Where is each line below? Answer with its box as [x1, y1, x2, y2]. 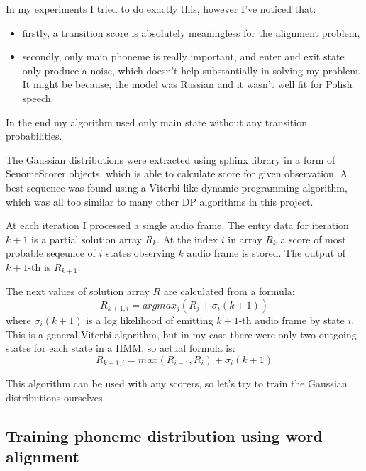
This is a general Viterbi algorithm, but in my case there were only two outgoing [6, 326, 357, 341]
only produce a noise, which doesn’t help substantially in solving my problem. [22, 62, 361, 77]
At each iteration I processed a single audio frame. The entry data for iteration [6, 218, 349, 233]
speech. [22, 90, 54, 105]
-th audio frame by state [238, 312, 345, 327]
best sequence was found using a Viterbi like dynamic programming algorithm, [6, 179, 348, 194]
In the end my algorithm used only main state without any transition [6, 114, 307, 129]
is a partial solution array [31, 231, 142, 246]
